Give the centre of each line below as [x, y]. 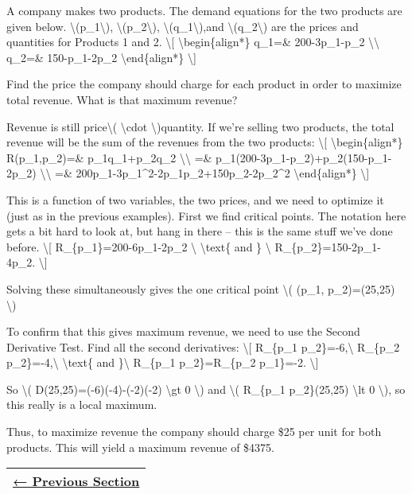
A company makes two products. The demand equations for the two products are [204, 10]
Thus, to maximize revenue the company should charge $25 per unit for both [194, 432]
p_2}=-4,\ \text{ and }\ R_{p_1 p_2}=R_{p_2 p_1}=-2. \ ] [163, 362]
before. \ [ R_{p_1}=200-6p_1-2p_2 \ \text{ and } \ [139, 246]
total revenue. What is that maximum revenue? [122, 99]
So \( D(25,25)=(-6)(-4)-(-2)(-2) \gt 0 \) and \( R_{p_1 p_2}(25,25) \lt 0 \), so [206, 389]
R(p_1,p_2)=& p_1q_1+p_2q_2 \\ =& [109, 157]
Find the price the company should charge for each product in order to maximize [204, 84]
